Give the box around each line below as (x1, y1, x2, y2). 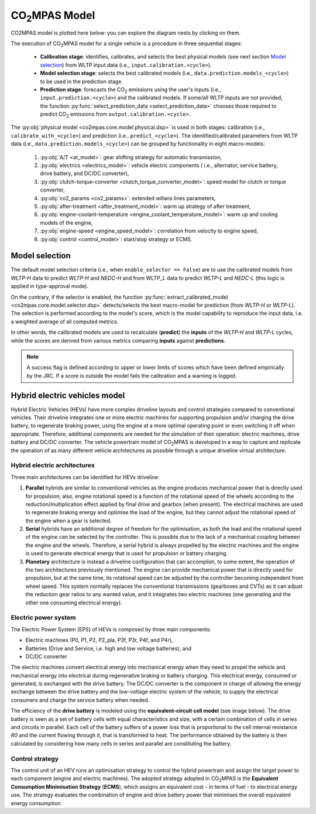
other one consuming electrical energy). (25, 599, 122, 606)
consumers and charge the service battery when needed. (11, 696, 150, 703)
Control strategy (11, 754, 59, 762)
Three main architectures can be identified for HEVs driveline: (11, 473, 160, 480)
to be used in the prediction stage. (40, 78, 123, 85)
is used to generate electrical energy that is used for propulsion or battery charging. (25, 550, 228, 557)
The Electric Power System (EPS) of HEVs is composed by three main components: (11, 625, 212, 632)
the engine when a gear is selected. (25, 517, 112, 524)
